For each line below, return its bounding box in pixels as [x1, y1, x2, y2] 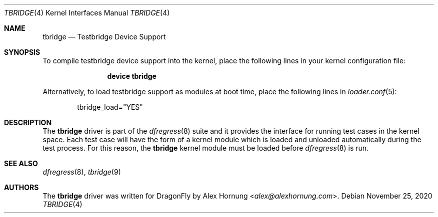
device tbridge [107, 72, 156, 80]
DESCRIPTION [4, 118, 52, 127]
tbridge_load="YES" [77, 103, 143, 111]
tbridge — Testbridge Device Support [42, 32, 166, 41]
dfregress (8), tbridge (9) [42, 168, 121, 176]
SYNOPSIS [4, 48, 40, 56]
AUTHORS [4, 183, 39, 192]
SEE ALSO [4, 159, 38, 168]
